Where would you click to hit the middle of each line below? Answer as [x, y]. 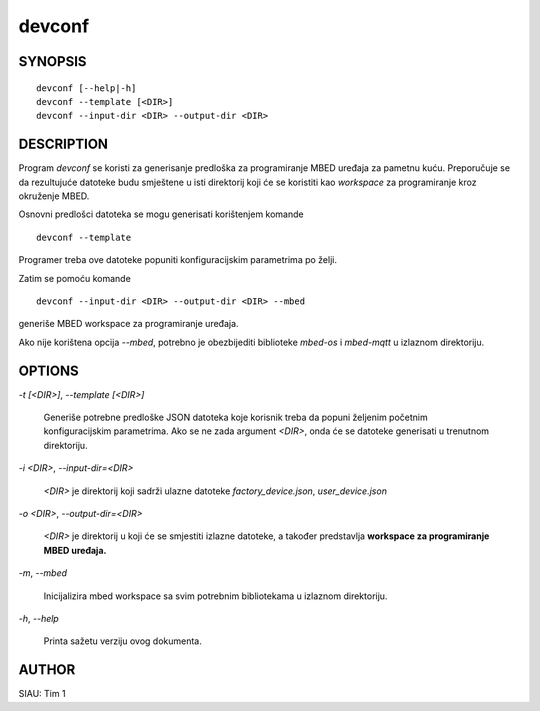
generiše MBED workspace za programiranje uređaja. [128, 324]
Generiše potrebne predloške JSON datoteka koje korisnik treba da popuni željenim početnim [236, 417]
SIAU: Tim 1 [42, 694]
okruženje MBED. [54, 196]
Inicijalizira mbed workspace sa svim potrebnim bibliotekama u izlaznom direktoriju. [215, 596]
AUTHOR [47, 670]
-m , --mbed [43, 573]
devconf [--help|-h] [86, 88]
